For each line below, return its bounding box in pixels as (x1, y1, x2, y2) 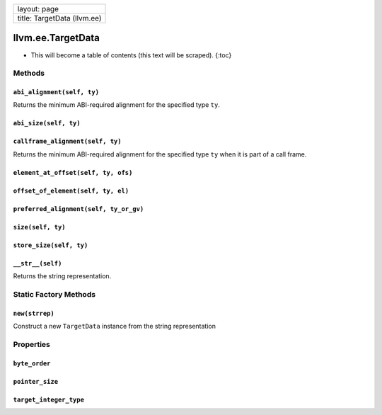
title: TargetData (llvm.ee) (17, 13, 102, 23)
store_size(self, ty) (13, 241, 88, 249)
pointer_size (13, 377, 59, 385)
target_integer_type (13, 395, 85, 404)
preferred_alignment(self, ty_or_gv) (13, 205, 144, 212)
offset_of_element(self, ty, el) (13, 186, 129, 195)
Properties (13, 339, 51, 349)
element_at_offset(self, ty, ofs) (13, 169, 133, 176)
